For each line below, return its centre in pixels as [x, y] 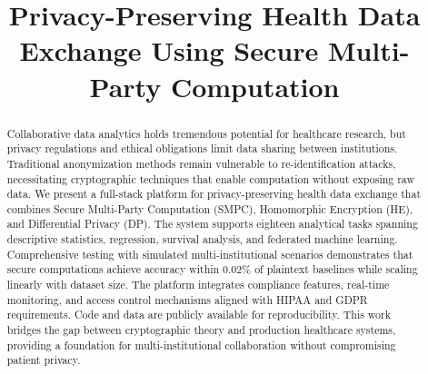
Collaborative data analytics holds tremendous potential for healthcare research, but [206, 133]
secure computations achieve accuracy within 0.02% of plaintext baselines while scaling [212, 269]
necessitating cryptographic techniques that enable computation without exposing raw [211, 178]
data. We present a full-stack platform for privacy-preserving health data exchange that [214, 194]
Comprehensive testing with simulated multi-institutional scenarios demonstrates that [210, 254]
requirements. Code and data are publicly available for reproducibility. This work [199, 315]
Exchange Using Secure [169, 50]
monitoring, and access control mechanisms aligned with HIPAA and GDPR [187, 299]
